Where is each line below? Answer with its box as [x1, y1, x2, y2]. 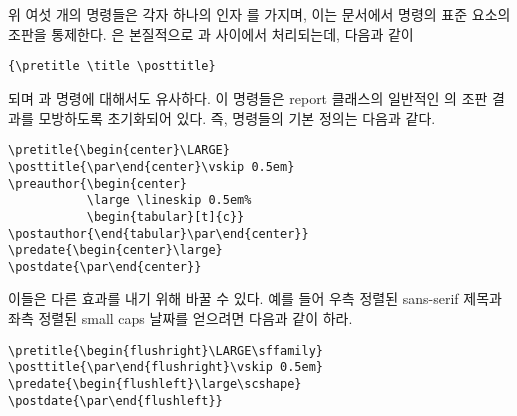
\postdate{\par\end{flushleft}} [8, 393, 223, 408]
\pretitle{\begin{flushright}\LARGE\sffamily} [8, 343, 323, 358]
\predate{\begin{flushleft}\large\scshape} [8, 376, 302, 391]
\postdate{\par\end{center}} [8, 259, 202, 274]
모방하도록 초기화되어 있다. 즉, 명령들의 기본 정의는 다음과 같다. [38, 107, 436, 128]
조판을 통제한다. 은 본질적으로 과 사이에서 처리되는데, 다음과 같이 [8, 23, 414, 44]
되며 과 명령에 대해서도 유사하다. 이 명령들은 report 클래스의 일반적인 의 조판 [8, 88, 488, 109]
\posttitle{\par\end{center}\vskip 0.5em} [8, 159, 295, 174]
